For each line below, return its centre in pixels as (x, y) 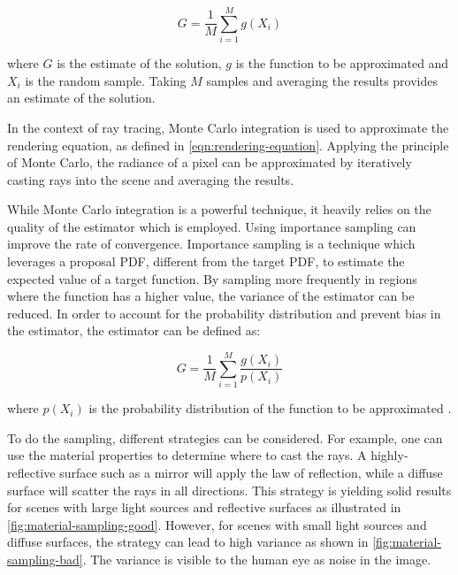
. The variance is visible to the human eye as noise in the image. (257, 559)
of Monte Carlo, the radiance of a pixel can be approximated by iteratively (210, 162)
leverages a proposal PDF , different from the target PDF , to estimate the (206, 261)
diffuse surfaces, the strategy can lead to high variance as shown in (188, 542)
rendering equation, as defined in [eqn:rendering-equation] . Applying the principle (228, 145)
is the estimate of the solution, (139, 63)
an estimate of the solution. (81, 98)
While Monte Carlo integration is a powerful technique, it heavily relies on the (219, 209)
